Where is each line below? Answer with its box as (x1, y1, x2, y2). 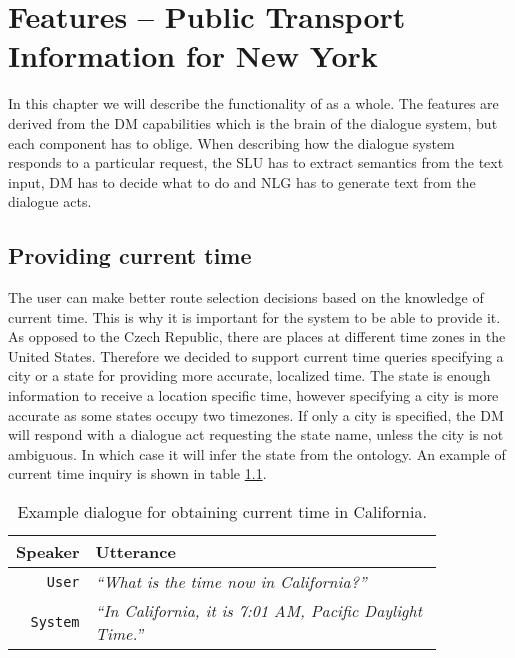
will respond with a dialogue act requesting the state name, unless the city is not (8, 424, 504, 445)
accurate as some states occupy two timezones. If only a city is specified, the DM (8, 404, 504, 425)
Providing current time (8, 240, 252, 271)
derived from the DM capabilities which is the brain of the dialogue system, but (8, 112, 498, 133)
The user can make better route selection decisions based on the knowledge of (8, 287, 484, 308)
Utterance (95, 540, 176, 564)
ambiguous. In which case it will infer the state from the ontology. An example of (8, 443, 506, 464)
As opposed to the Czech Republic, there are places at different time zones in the (8, 326, 506, 347)
